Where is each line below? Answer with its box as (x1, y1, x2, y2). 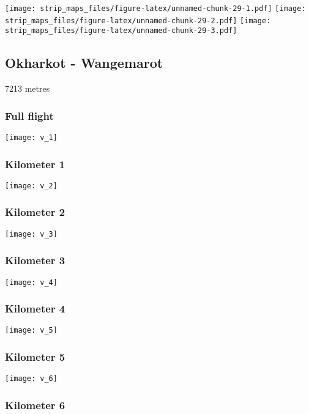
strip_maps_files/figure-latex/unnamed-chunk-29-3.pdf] (5, 26, 237, 35)
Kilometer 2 (5, 204, 65, 220)
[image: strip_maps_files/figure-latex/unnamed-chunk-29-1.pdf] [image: (5, 4, 306, 13)
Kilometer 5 (5, 349, 65, 364)
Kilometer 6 (5, 397, 65, 412)
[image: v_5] (5, 326, 58, 335)
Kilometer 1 (5, 156, 65, 171)
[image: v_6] (5, 374, 58, 383)
